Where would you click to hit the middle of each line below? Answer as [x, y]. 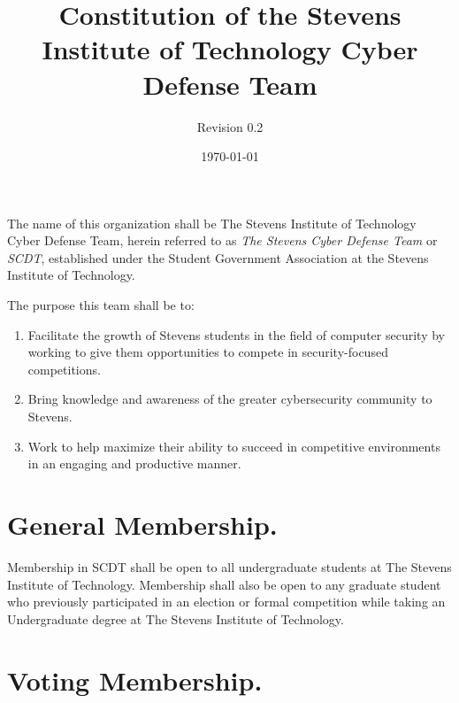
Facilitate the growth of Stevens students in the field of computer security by [236, 334]
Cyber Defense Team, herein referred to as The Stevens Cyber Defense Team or [222, 240]
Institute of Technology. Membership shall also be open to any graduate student [224, 584]
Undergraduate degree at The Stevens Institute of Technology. [176, 618]
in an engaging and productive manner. [134, 464]
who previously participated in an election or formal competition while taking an [226, 602]
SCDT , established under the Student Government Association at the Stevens [218, 257]
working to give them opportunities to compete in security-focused [208, 352]
